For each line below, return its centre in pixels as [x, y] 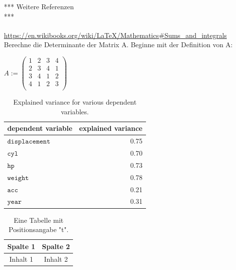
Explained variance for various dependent [75, 102]
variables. [75, 111]
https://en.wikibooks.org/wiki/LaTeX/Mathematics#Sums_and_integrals [116, 35]
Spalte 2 [56, 246]
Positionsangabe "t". [38, 229]
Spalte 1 [21, 246]
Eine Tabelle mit [39, 220]
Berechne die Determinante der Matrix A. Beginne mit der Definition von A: [118, 45]
